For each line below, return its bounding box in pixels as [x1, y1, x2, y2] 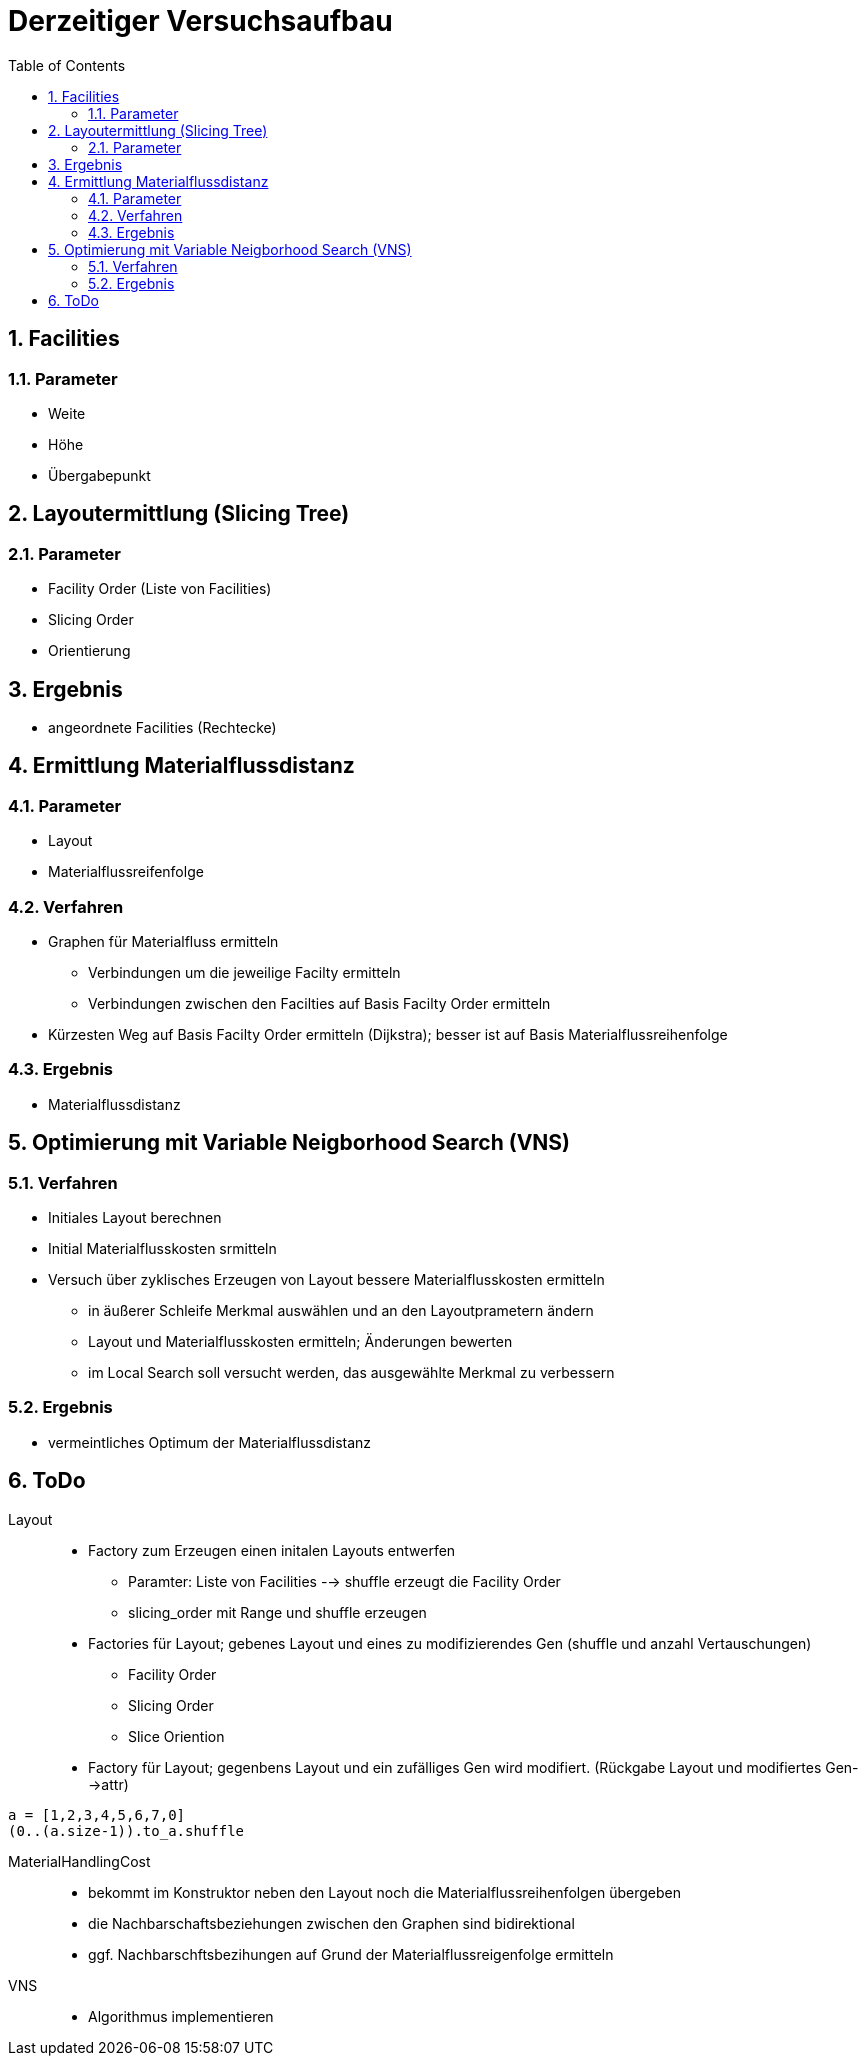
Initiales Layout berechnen [48, 1208, 222, 1226]
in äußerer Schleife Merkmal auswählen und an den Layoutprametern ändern [88, 1301, 594, 1319]
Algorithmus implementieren [88, 2007, 274, 2025]
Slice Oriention [128, 1727, 225, 1745]
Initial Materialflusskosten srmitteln [48, 1239, 277, 1257]
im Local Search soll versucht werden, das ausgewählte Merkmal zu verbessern [88, 1363, 615, 1381]
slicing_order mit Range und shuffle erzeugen [128, 1603, 427, 1621]
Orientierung [48, 642, 131, 660]
